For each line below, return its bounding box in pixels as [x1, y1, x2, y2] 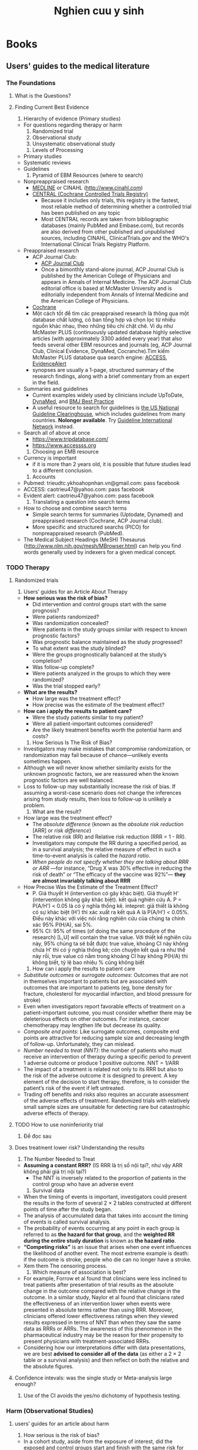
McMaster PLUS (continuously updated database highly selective [32, 328, 192, 335]
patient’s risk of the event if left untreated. [23, 1085, 126, 1092]
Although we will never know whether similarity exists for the [23, 764, 171, 771]
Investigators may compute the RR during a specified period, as [32, 840, 187, 847]
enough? [14, 1381, 37, 1388]
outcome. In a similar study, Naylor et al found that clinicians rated [23, 1294, 184, 1301]
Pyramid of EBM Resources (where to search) [32, 171, 143, 179]
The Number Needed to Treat [23, 1156, 95, 1163]
